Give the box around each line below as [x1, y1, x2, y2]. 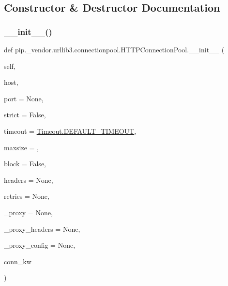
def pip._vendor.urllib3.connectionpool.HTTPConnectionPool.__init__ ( [4, 45, 225, 54]
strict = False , [4, 110, 46, 120]
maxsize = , [4, 142, 39, 152]
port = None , [4, 93, 44, 103]
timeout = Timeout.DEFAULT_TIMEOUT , [4, 126, 137, 136]
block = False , [4, 159, 46, 169]
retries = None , [4, 191, 49, 201]
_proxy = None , [4, 207, 53, 217]
